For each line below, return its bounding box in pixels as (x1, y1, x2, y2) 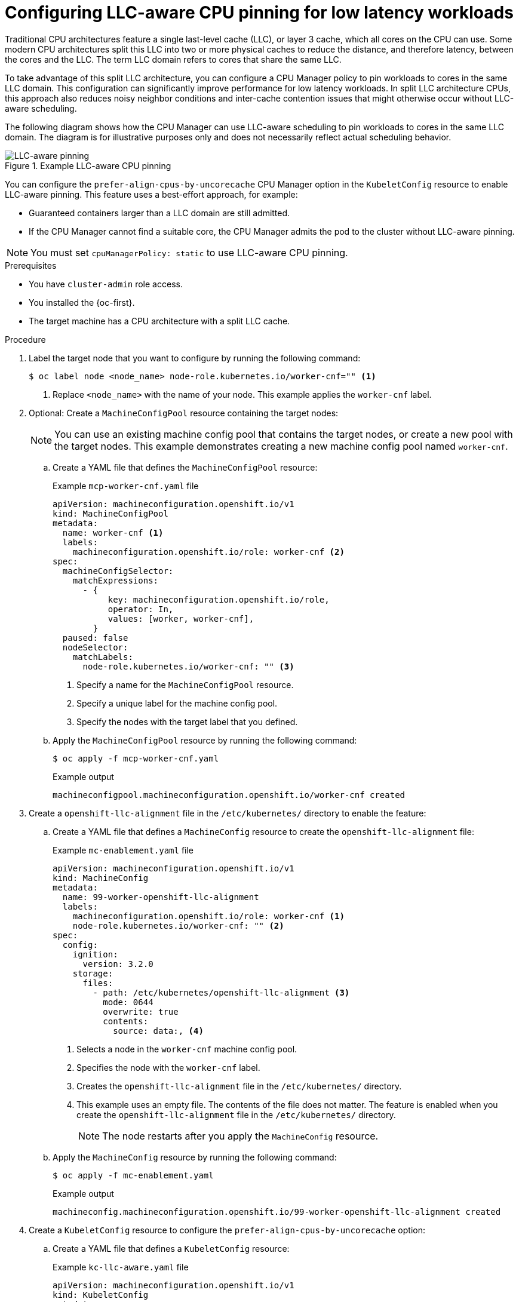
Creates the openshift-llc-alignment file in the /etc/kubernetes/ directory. (76, 1080, 402, 1091)
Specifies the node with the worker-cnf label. (76, 1062, 260, 1073)
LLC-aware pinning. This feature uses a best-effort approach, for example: (5, 189, 298, 199)
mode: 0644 (103, 997, 153, 1007)
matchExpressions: (72, 575, 159, 585)
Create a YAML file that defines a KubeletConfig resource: (53, 1243, 290, 1254)
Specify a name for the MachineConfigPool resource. (76, 679, 294, 690)
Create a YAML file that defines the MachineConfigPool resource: (53, 462, 318, 472)
